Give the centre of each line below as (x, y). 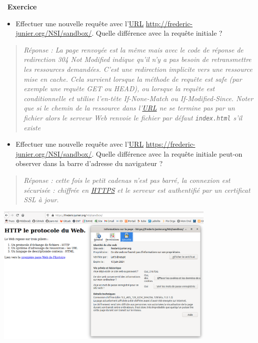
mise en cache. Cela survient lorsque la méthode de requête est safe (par (133, 79)
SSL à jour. (41, 200)
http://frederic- (169, 23)
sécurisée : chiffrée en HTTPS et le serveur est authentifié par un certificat (137, 190)
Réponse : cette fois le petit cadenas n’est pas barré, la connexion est (127, 180)
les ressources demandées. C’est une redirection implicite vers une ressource (138, 69)
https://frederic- (171, 144)
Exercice (22, 6)
